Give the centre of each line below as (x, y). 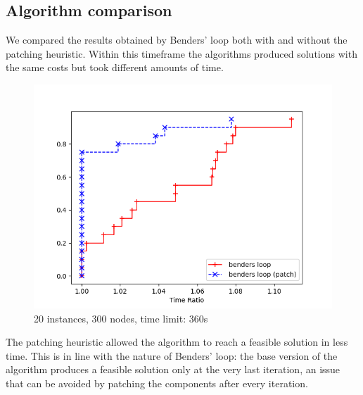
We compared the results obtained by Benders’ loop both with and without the (177, 40)
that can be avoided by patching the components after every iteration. (157, 383)
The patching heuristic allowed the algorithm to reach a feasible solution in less (177, 342)
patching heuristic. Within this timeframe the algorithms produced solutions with (181, 53)
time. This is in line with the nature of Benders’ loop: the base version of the (172, 355)
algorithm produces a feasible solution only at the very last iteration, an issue (173, 369)
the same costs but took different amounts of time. (115, 67)
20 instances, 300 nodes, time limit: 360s (121, 318)
